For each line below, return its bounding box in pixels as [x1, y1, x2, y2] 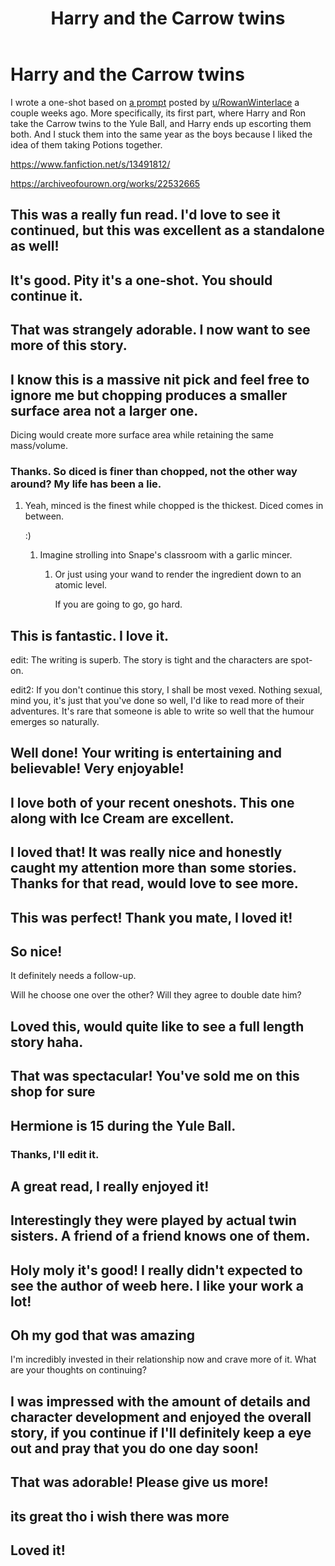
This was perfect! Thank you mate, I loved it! [10, 909, 293, 926]
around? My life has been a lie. [10, 477, 162, 491]
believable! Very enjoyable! [10, 760, 185, 777]
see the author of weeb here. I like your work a [10, 1277, 304, 1294]
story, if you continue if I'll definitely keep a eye [10, 1424, 312, 1441]
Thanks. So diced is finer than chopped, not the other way [10, 464, 298, 478]
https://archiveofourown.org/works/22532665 [10, 177, 201, 189]
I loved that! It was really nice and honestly [10, 844, 283, 861]
